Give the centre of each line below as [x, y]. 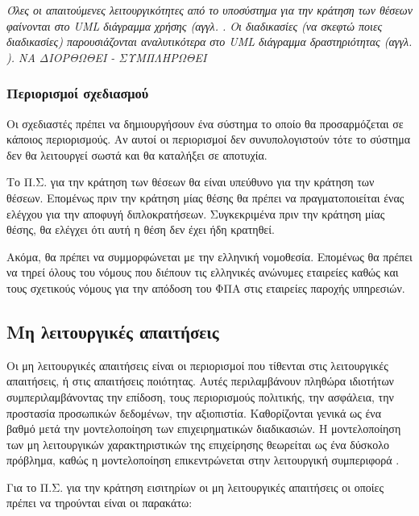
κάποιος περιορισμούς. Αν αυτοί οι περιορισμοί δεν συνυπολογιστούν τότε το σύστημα [209, 139]
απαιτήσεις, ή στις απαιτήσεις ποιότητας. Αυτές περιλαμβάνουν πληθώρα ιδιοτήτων [200, 381]
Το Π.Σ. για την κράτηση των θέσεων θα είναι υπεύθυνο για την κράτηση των [191, 182]
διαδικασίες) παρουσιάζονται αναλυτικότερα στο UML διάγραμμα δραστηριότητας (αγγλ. [209, 42]
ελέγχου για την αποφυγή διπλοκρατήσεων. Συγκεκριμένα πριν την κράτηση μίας [196, 213]
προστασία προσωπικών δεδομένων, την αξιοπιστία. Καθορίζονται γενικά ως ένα [194, 412]
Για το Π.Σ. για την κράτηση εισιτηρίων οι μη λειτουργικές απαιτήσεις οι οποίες [195, 487]
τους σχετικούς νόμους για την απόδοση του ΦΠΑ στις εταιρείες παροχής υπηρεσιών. [206, 287]
